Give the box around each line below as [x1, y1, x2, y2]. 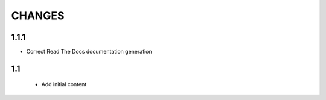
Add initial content [41, 81, 87, 88]
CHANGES [11, 9, 65, 22]
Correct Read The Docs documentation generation [26, 48, 152, 55]
